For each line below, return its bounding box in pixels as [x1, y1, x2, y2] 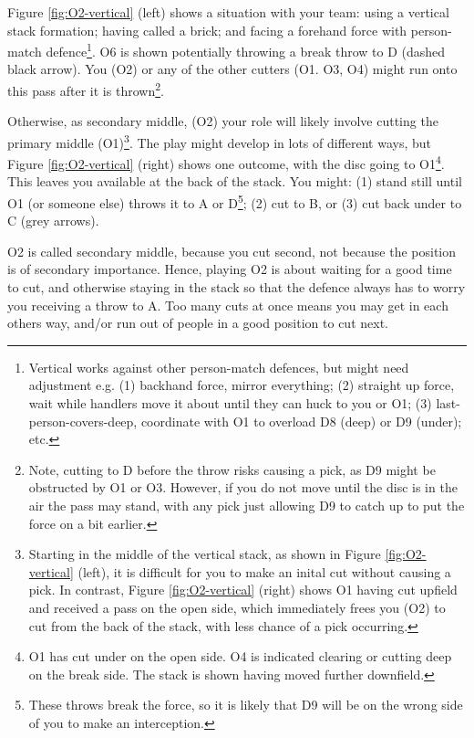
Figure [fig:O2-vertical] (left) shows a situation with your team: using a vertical [7, 3, 449, 21]
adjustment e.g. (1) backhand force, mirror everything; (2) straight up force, [28, 375, 455, 395]
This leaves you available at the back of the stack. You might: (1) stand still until [7, 172, 462, 191]
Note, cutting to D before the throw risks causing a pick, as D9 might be [28, 459, 436, 479]
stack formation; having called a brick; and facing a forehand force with [7, 20, 407, 39]
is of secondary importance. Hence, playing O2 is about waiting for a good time [7, 259, 452, 279]
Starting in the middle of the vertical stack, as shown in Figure [28, 544, 381, 564]
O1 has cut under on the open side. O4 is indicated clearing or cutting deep [28, 647, 452, 666]
